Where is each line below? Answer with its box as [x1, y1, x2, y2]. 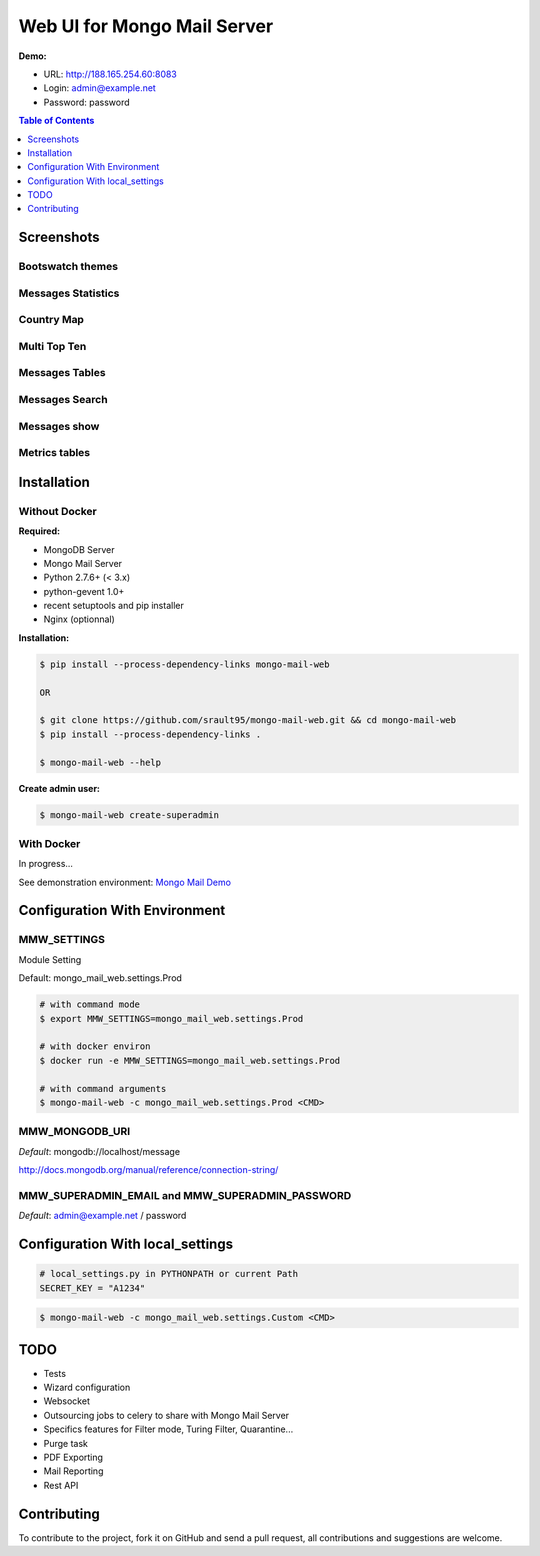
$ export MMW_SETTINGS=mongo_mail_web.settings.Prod [39, 1013, 304, 1024]
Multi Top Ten [18, 339, 87, 353]
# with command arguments [39, 1083, 167, 1094]
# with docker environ [39, 1041, 151, 1052]
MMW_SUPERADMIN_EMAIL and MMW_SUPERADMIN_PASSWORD [18, 1188, 352, 1202]
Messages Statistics [18, 286, 120, 300]
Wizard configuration [43, 1381, 131, 1394]
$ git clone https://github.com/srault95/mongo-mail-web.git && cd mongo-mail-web [39, 715, 457, 726]
